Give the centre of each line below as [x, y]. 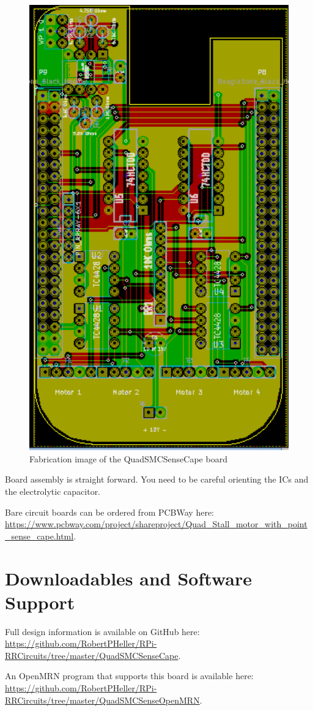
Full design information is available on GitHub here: [102, 631]
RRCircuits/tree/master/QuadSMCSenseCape [92, 655]
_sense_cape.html [39, 536]
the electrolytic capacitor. [53, 491]
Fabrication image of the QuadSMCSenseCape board [128, 458]
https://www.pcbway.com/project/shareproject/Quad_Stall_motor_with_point [156, 524]
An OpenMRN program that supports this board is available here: [129, 676]
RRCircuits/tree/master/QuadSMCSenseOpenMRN [102, 700]
